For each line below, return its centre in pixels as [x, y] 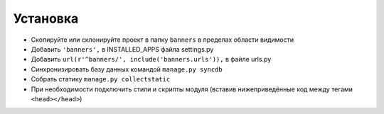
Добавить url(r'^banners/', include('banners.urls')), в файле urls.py [151, 59]
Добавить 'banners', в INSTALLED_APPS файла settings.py [122, 49]
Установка [46, 18]
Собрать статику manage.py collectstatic [101, 79]
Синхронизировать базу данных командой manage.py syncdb [127, 69]
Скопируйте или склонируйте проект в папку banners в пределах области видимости [162, 40]
